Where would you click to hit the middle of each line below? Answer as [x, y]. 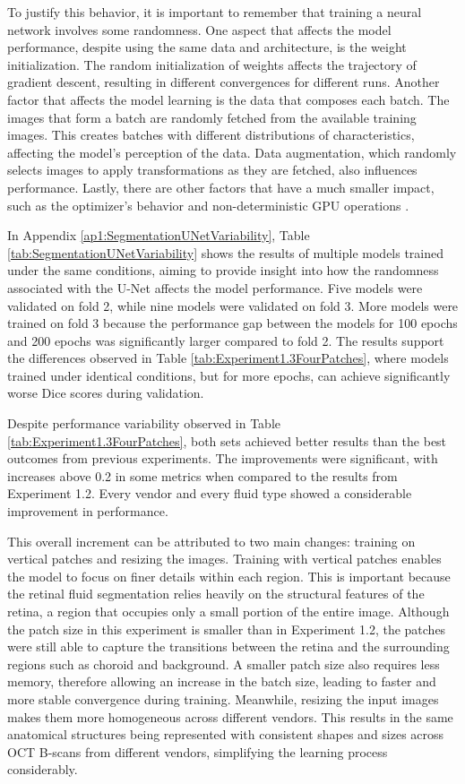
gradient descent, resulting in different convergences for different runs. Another [224, 82]
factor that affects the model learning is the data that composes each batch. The [228, 99]
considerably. [43, 769]
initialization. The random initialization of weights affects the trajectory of [212, 64]
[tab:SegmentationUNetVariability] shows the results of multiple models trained [226, 252]
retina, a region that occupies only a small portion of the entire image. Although [228, 611]
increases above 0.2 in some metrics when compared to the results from [202, 475]
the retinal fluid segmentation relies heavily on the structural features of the [216, 594]
